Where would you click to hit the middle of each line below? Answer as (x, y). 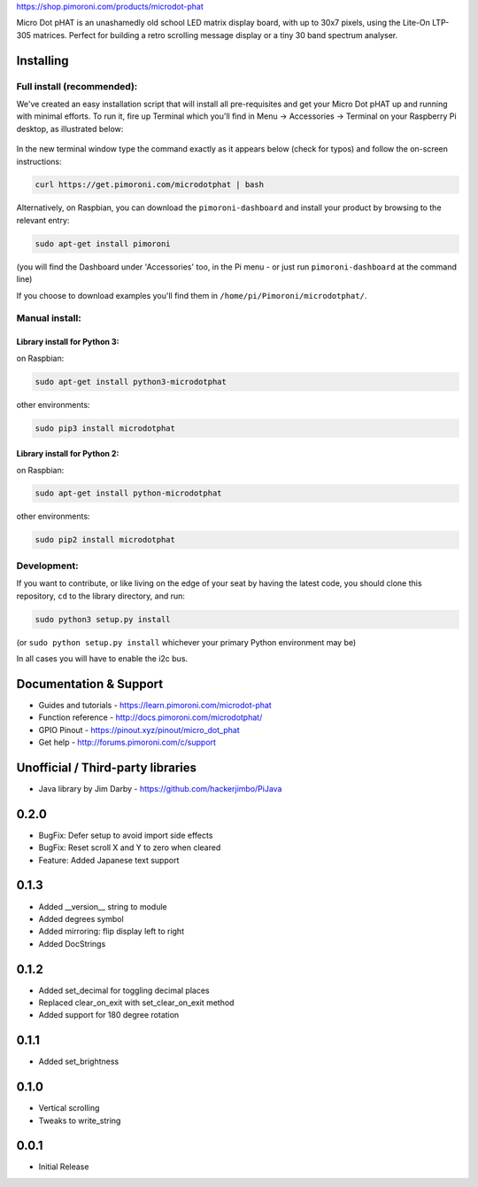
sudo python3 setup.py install (103, 619)
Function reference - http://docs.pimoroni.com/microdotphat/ (150, 717)
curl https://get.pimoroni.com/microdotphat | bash (150, 185)
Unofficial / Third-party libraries (106, 767)
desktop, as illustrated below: (70, 129)
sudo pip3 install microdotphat (105, 428)
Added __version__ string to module (103, 906)
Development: (47, 566)
